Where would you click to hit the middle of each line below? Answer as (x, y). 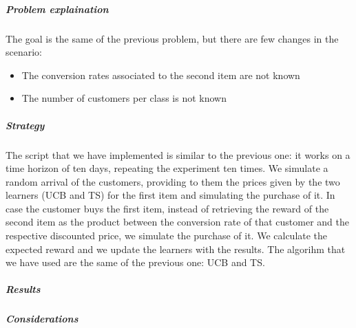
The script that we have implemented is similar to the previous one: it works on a (178, 154)
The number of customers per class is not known (124, 98)
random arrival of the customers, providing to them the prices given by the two (173, 181)
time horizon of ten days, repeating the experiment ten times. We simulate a (167, 168)
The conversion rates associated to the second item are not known (161, 75)
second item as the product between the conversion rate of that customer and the (177, 222)
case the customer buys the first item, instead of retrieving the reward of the (167, 208)
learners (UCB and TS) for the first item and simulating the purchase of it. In (170, 195)
